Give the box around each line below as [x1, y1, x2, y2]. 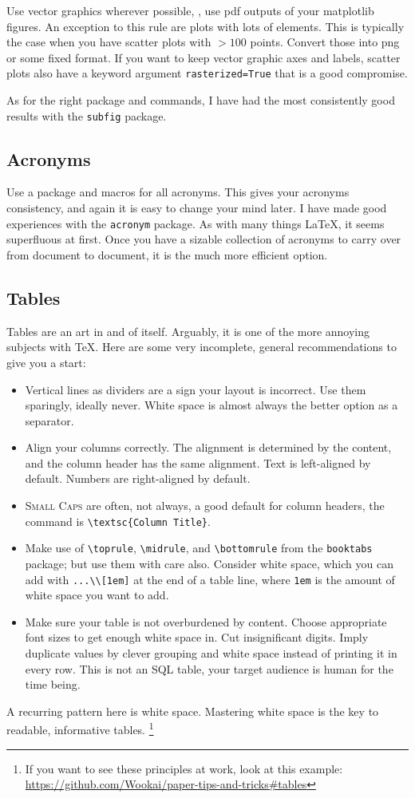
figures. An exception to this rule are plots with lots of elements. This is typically [6, 18, 405, 34]
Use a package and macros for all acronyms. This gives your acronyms [6, 184, 350, 200]
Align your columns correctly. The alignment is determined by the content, [25, 439, 392, 456]
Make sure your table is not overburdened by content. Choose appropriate [25, 613, 387, 630]
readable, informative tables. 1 [6, 719, 154, 738]
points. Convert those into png [250, 34, 400, 50]
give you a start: [6, 354, 86, 370]
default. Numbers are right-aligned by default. [25, 470, 251, 487]
